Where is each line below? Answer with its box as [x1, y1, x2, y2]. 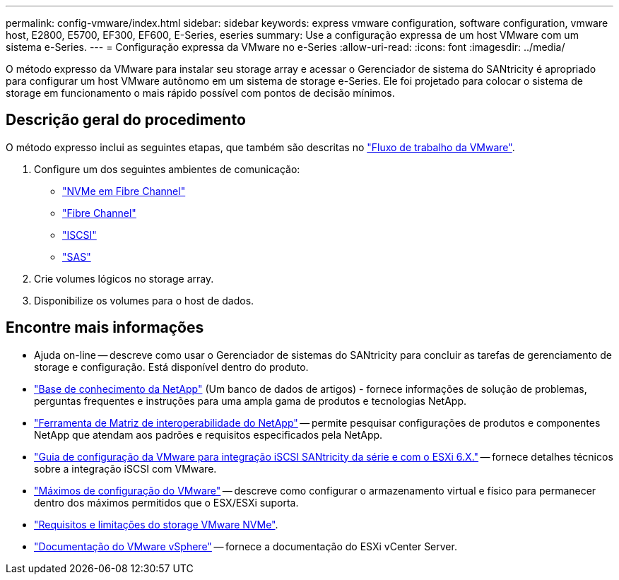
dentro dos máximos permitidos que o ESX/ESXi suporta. [34, 496, 299, 509]
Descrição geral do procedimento [6, 111, 246, 129]
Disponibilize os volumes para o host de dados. [34, 294, 254, 307]
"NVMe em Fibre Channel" [62, 184, 186, 197]
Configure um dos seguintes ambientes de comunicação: [34, 162, 300, 175]
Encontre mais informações [6, 319, 204, 337]
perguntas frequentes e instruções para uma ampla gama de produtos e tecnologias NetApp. [34, 394, 467, 407]
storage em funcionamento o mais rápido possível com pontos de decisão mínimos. [6, 87, 395, 99]
